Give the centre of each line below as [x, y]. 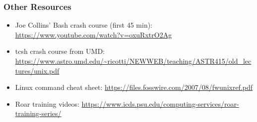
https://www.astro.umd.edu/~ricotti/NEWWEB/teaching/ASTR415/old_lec [133, 61]
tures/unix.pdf [37, 70]
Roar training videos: [47, 103]
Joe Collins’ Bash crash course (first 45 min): [84, 25]
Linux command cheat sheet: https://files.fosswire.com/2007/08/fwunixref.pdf [134, 87]
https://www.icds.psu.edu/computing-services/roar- [160, 103]
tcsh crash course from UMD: [60, 51]
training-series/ [38, 113]
